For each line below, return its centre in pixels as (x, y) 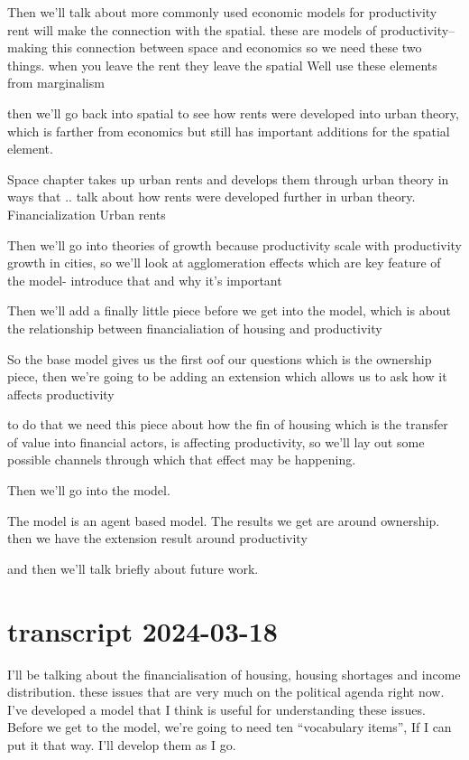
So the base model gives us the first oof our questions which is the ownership (220, 358)
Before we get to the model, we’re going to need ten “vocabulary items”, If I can (230, 727)
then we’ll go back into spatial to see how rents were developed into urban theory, (233, 113)
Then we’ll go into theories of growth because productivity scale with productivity (235, 244)
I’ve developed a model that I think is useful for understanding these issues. (216, 709)
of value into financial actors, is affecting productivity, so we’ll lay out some (216, 441)
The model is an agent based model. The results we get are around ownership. (224, 520)
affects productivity (61, 394)
